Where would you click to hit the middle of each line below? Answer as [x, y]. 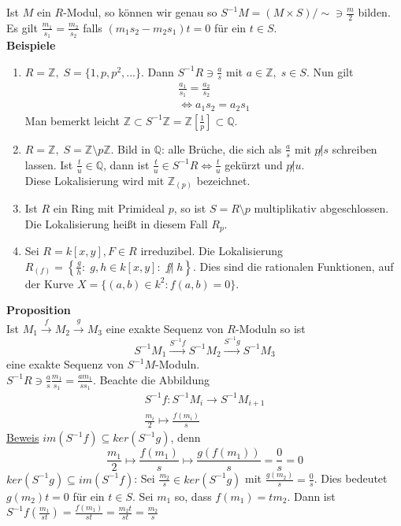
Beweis [23, 437]
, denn [186, 437]
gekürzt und [254, 164]
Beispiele [31, 45]
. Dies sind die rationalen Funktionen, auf [293, 266]
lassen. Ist [49, 164]
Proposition [39, 310]
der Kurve [49, 283]
